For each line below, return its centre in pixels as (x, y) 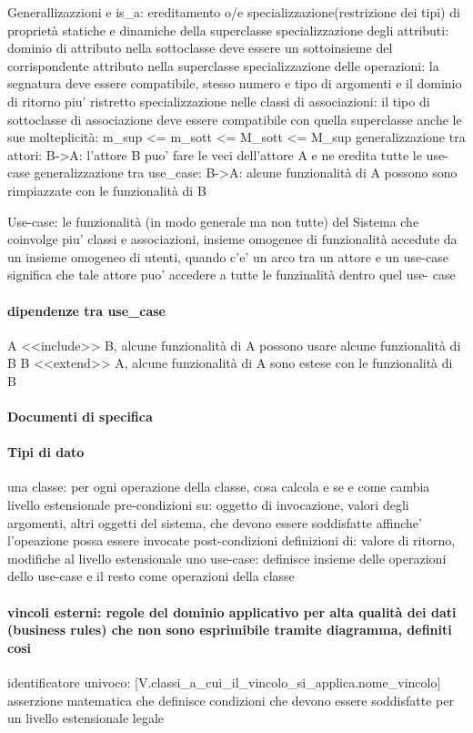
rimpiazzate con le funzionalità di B (107, 190)
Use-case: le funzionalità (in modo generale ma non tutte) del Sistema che (213, 221)
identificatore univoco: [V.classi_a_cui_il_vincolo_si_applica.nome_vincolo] (224, 682)
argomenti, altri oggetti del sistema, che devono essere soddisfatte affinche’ (215, 522)
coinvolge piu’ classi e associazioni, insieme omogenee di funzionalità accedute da (232, 239)
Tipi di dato (46, 452)
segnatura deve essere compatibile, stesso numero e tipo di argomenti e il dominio (235, 83)
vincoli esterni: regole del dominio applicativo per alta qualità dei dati (232, 611)
